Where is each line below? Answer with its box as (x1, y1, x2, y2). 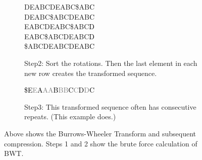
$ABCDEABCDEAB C (24, 41, 95, 51)
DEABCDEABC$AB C (24, 2, 95, 12)
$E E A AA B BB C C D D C (24, 85, 95, 95)
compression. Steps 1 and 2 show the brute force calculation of (4, 138, 197, 148)
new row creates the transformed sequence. (24, 67, 157, 78)
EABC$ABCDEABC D (24, 31, 95, 41)
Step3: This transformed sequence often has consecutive (24, 101, 196, 112)
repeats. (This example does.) (24, 111, 116, 122)
